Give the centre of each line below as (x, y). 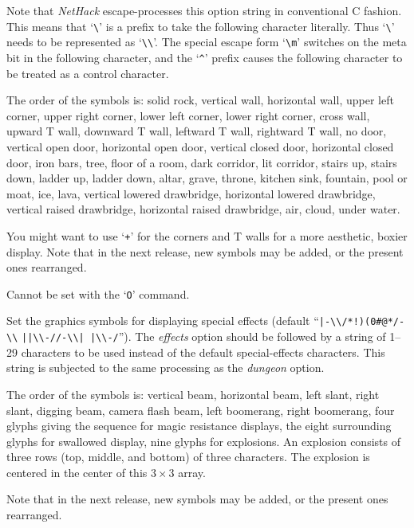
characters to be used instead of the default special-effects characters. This (203, 352)
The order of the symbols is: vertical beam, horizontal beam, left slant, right (193, 394)
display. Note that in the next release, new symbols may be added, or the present (205, 251)
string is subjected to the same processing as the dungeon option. (166, 368)
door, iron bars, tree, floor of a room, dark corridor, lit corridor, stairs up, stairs (202, 162)
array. (192, 472)
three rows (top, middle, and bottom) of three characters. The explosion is (188, 457)
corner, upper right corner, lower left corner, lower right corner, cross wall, (188, 115)
